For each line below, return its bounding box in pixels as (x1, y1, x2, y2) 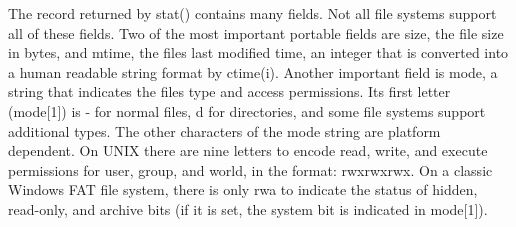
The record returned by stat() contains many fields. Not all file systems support (8, 3, 497, 23)
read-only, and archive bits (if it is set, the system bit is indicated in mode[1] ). (8, 198, 488, 219)
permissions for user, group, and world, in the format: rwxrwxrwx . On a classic (8, 159, 493, 180)
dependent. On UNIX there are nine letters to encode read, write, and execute (8, 140, 488, 161)
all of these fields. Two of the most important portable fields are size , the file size (8, 22, 504, 43)
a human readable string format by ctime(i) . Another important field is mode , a (8, 61, 498, 82)
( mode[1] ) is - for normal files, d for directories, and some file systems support (8, 100, 486, 121)
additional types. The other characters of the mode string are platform (8, 120, 441, 141)
